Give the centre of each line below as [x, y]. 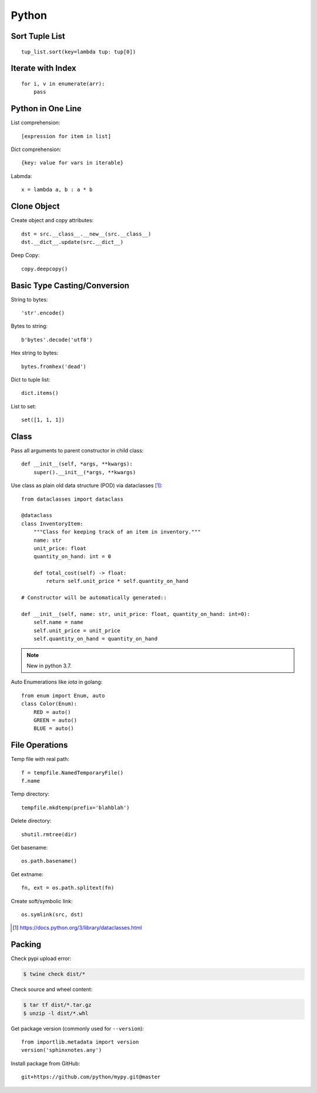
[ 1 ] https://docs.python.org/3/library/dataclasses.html [77, 928]
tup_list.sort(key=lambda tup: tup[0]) [79, 52]
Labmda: [21, 176]
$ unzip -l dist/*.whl [56, 1013]
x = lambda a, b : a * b [57, 190]
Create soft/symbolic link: [42, 901]
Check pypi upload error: [41, 958]
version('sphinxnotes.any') [62, 1050]
